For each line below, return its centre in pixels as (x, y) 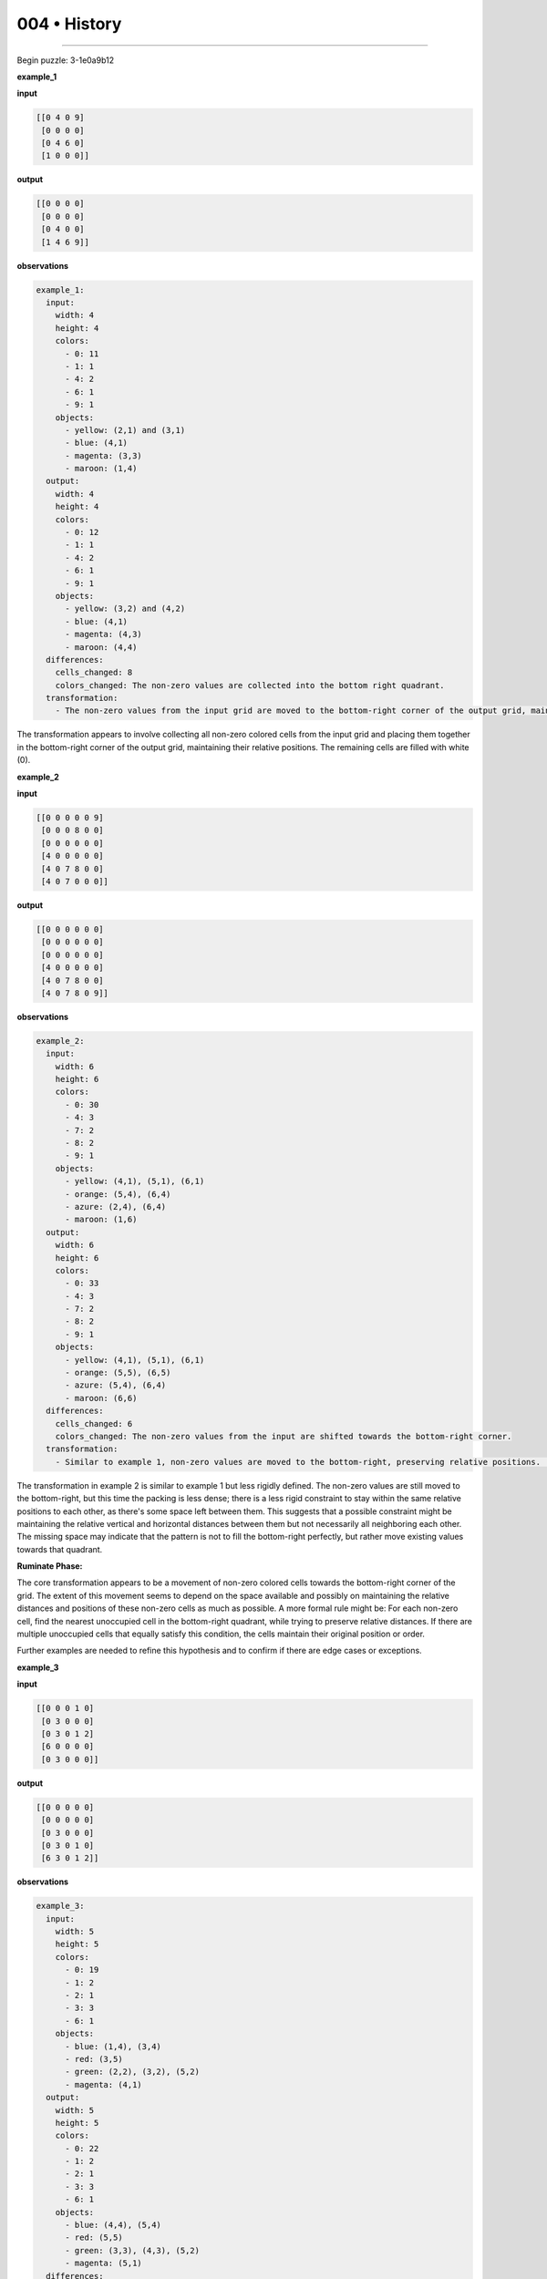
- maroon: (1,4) (101, 469)
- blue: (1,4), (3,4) (113, 2046)
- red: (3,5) (94, 2059)
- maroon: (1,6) (101, 1220)
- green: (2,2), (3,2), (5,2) (133, 2072)
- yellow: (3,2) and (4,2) (125, 609)
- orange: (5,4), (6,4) (118, 1194)
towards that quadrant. (60, 1549)
